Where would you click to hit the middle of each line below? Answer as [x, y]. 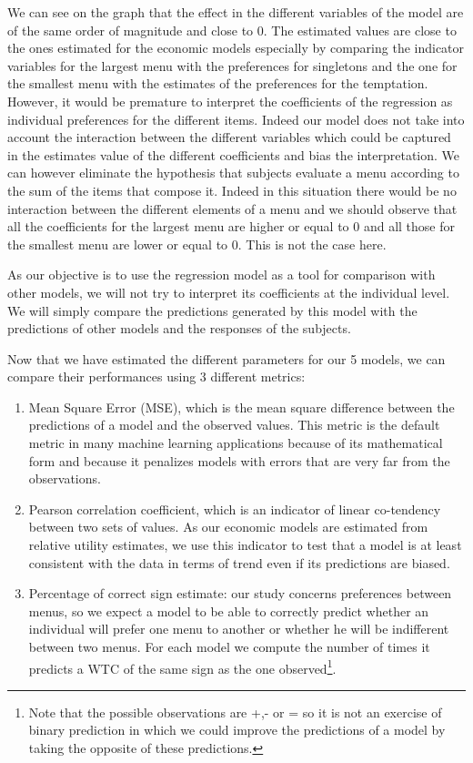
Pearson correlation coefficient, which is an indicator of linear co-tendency [235, 509]
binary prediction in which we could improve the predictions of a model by [237, 730]
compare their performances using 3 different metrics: [156, 376]
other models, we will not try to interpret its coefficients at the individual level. [229, 292]
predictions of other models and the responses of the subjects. [179, 328]
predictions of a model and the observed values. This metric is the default [234, 425]
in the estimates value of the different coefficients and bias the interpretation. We [233, 154]
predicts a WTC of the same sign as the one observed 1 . [182, 666]
